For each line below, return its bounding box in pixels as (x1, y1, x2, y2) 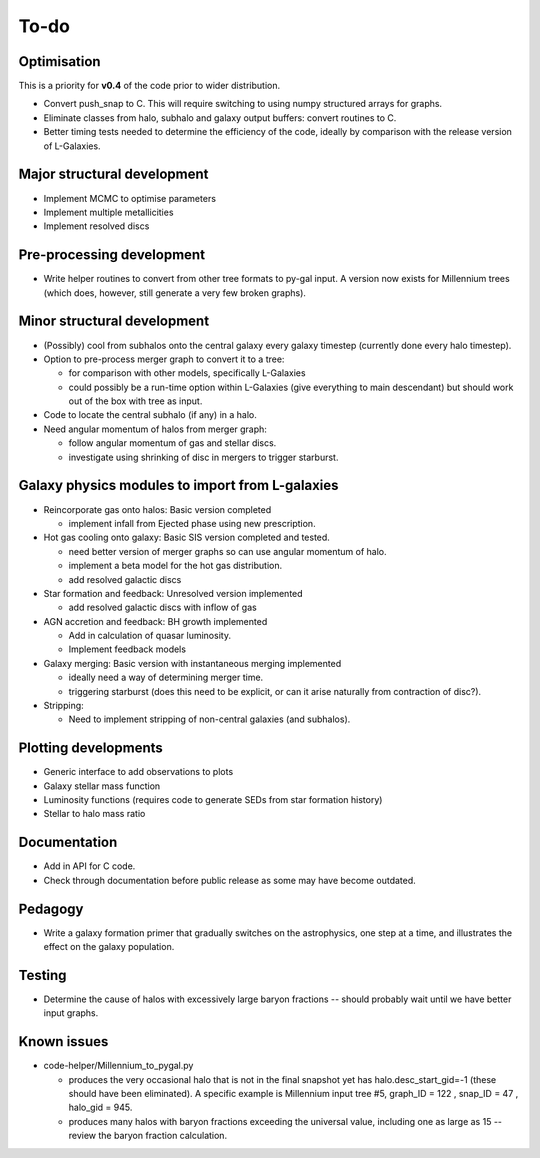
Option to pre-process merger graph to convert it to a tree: (43, 353, 285, 365)
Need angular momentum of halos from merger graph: (43, 423, 267, 435)
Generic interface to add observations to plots (43, 766, 234, 778)
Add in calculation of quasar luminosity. (68, 630, 232, 642)
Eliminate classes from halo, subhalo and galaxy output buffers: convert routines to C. (43, 111, 397, 124)
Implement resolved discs (43, 220, 150, 232)
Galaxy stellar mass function (43, 780, 161, 792)
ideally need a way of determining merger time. (68, 671, 264, 684)
